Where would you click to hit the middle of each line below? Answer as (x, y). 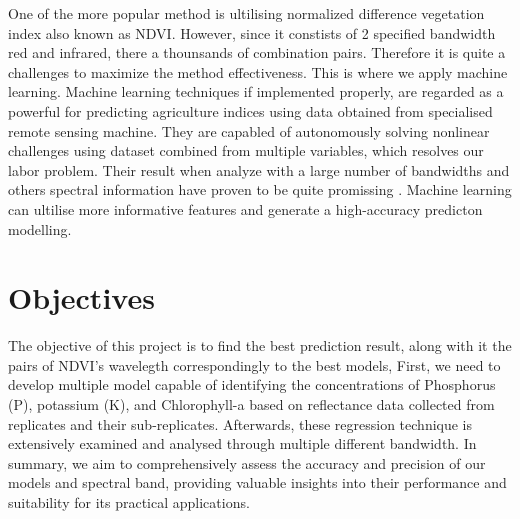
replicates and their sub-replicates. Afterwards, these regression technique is (240, 423)
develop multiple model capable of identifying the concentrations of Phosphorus (252, 384)
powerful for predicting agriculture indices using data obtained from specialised (250, 110)
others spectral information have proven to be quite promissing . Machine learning (260, 189)
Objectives (81, 297)
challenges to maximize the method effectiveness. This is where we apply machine (258, 71)
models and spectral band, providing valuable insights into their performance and (257, 482)
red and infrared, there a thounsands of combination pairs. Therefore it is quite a (257, 52)
